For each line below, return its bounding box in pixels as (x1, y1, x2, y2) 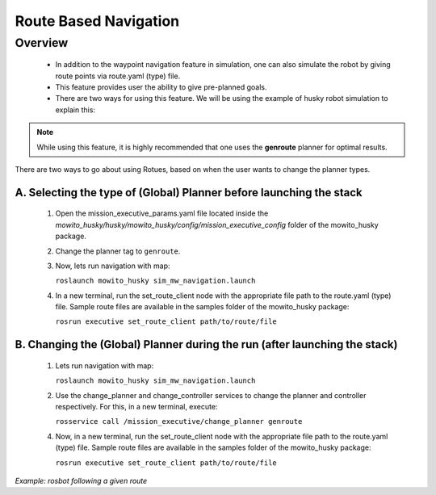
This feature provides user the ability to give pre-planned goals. (55, 82, 267, 92)
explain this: (55, 105, 96, 115)
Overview (15, 36, 69, 50)
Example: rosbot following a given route (15, 476, 148, 485)
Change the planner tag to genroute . (55, 246, 181, 256)
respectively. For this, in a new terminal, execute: (55, 402, 218, 412)
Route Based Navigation (15, 12, 180, 30)
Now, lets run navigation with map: (55, 261, 170, 271)
